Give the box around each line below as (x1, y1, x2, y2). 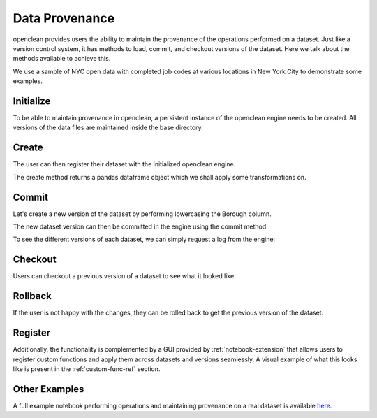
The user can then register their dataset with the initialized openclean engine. (13, 160, 236, 168)
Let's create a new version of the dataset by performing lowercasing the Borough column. (13, 210, 272, 218)
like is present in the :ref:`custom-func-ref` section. (13, 364, 161, 373)
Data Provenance (13, 10, 115, 26)
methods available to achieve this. (13, 55, 111, 63)
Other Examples (13, 383, 84, 395)
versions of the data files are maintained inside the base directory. (13, 123, 204, 132)
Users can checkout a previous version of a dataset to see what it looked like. (13, 272, 237, 280)
